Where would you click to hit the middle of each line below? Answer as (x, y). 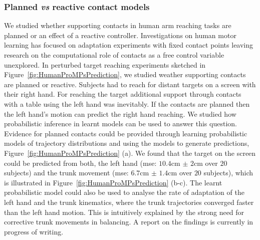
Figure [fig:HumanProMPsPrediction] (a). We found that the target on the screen (130, 153)
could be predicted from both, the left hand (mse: (80, 163)
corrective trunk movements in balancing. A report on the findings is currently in (129, 222)
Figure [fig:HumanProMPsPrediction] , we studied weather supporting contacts (125, 74)
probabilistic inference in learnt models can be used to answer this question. (120, 124)
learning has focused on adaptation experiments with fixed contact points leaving (129, 45)
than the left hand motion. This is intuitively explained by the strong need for (124, 212)
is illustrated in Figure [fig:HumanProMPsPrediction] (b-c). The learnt (113, 182)
